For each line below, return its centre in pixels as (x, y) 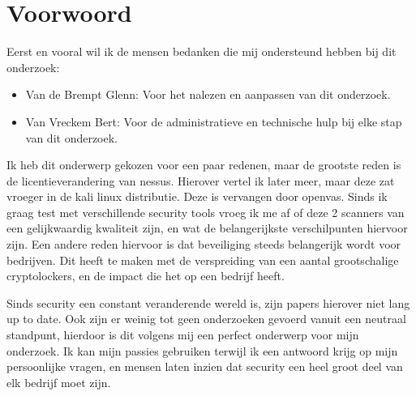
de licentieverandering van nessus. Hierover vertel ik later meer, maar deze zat (201, 180)
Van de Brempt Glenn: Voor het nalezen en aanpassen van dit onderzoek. (208, 94)
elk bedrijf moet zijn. (59, 382)
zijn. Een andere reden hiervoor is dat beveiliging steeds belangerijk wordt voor (204, 244)
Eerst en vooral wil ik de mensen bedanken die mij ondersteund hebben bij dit (202, 51)
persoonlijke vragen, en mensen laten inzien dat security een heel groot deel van (205, 366)
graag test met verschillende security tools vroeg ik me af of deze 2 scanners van (206, 212)
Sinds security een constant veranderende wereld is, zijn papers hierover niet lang (208, 302)
